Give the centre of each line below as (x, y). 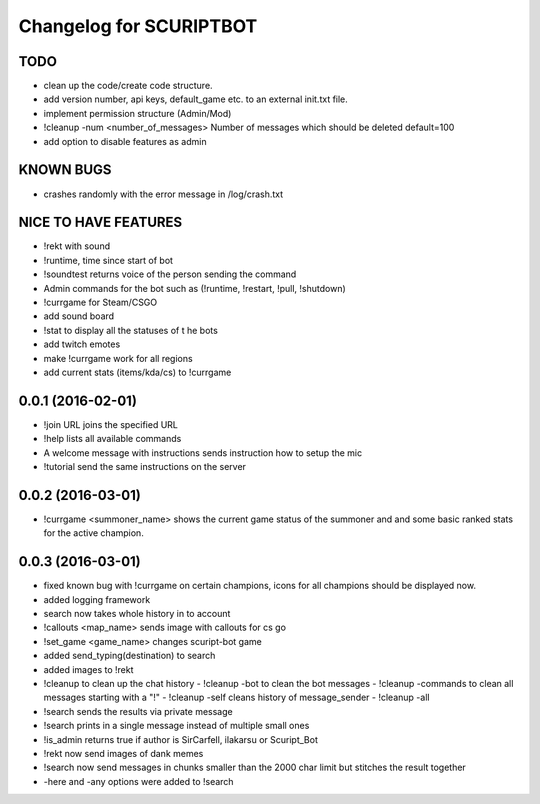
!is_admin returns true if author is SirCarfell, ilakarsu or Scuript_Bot (181, 739)
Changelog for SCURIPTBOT (138, 26)
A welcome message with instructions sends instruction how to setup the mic (203, 452)
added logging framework (97, 599)
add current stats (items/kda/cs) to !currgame (137, 372)
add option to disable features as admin (125, 141)
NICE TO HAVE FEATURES (100, 222)
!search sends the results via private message (138, 711)
